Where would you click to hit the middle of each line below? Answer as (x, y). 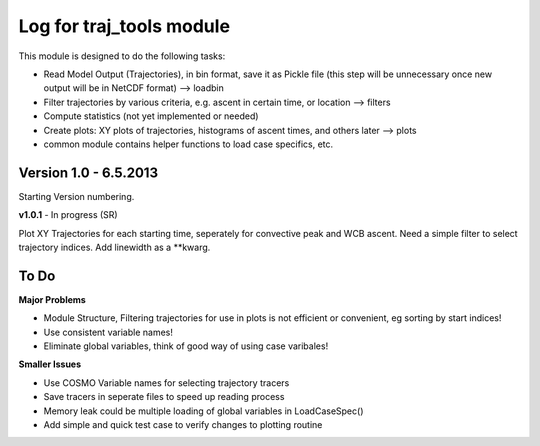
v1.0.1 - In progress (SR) (68, 215)
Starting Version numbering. (76, 196)
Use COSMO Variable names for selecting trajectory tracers (166, 382)
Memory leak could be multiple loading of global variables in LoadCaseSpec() (203, 411)
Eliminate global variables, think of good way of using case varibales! (186, 346)
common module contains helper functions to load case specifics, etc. (188, 144)
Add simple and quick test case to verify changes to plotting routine (183, 424)
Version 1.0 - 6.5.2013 (88, 172)
